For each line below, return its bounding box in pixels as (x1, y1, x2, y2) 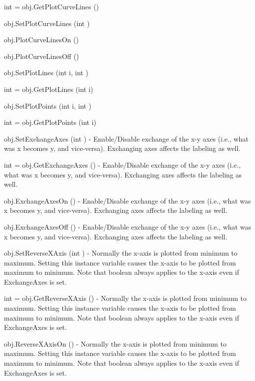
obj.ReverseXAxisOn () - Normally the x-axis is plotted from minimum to (4, 338, 227, 349)
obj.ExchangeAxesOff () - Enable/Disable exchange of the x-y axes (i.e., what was (4, 221, 251, 232)
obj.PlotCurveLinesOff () (4, 51, 79, 61)
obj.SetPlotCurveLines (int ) (4, 18, 90, 28)
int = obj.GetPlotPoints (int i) (4, 117, 97, 127)
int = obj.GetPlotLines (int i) (4, 84, 93, 94)
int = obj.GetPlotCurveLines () (4, 1, 99, 11)
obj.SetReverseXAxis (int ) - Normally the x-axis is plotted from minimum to (4, 248, 238, 258)
